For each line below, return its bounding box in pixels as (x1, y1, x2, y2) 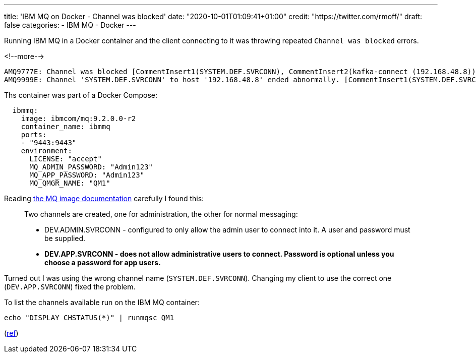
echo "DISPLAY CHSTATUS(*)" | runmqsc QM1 (4, 314, 174, 322)
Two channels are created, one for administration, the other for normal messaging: (24, 210, 298, 218)
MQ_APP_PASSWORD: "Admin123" (29, 171, 145, 179)
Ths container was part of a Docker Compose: (4, 91, 158, 99)
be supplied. (44, 234, 86, 243)
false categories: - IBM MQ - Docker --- (4, 21, 136, 29)
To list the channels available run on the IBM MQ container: (4, 298, 200, 307)
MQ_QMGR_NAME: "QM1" (29, 179, 110, 187)
